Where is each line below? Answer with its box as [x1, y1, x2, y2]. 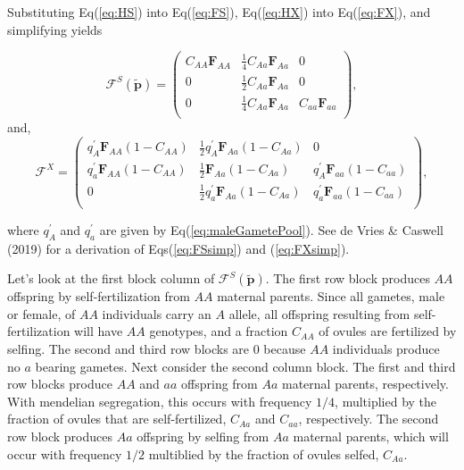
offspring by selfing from [137, 426, 269, 445]
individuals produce [332, 339, 440, 357]
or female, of [7, 304, 76, 323]
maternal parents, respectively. [281, 374, 449, 393]
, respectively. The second [298, 409, 439, 428]
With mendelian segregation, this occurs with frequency [7, 391, 312, 410]
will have [74, 322, 123, 340]
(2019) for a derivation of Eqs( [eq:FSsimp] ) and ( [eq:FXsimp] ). [7, 239, 350, 257]
